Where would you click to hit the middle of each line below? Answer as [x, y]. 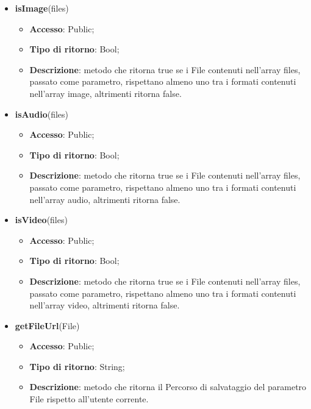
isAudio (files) [42, 114]
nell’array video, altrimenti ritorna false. [105, 305]
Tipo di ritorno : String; [77, 366]
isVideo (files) [41, 220]
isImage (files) [42, 8]
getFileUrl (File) [47, 325]
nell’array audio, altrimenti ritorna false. [105, 199]
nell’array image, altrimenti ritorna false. [105, 93]
